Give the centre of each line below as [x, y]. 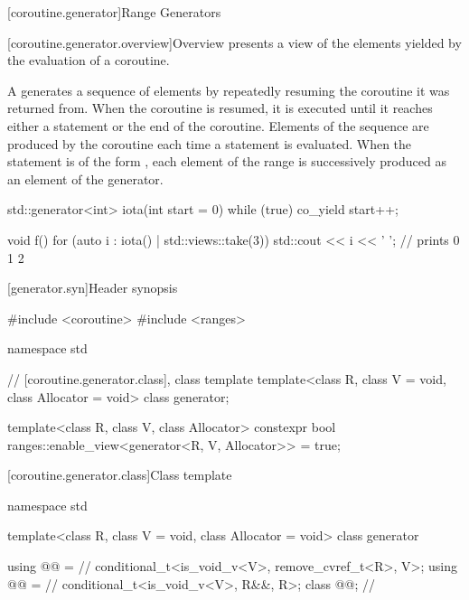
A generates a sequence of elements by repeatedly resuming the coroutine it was [229, 90]
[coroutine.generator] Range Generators [114, 12]
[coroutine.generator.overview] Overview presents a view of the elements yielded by [234, 42]
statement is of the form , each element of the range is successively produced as [227, 161]
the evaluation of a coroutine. [89, 60]
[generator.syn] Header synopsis [93, 288]
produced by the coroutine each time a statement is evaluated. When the [210, 143]
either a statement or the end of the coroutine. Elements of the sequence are [218, 125]
